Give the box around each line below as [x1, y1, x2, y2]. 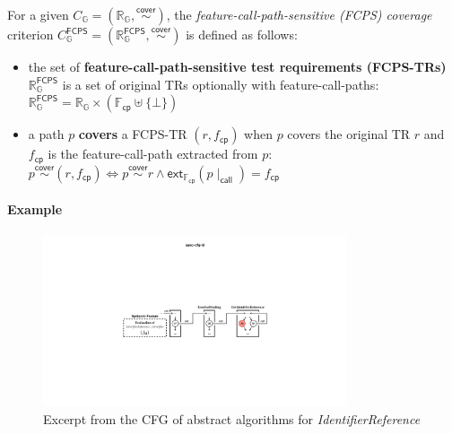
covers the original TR [287, 125, 411, 143]
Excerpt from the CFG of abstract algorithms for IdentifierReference [43, 409, 421, 428]
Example [7, 200, 63, 219]
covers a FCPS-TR [78, 125, 187, 143]
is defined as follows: [186, 25, 298, 43]
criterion [7, 25, 54, 43]
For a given [7, 5, 69, 23]
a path [28, 125, 65, 143]
